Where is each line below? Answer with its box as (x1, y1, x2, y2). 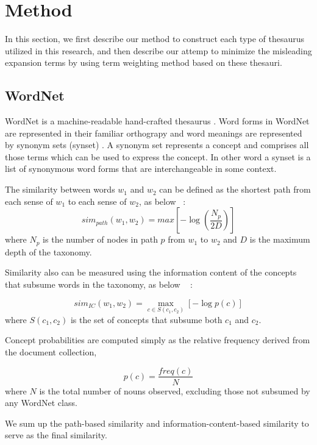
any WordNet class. (5, 396, 77, 409)
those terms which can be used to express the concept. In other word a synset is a (5, 150, 311, 163)
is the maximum (249, 233, 310, 246)
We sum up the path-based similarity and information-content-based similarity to (5, 416, 309, 429)
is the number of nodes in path (43, 233, 158, 246)
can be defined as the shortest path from (159, 183, 311, 196)
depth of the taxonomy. (5, 245, 92, 258)
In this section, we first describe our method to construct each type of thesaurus (5, 32, 305, 45)
